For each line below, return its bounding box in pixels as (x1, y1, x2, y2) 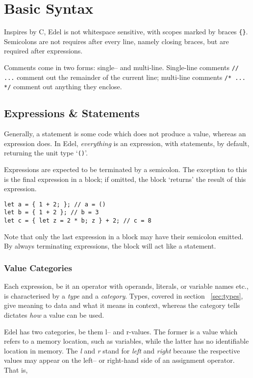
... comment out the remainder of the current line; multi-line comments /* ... (4, 72, 246, 82)
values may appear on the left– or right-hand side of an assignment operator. (4, 355, 235, 365)
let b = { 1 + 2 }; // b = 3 (4, 209, 99, 216)
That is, (4, 364, 28, 375)
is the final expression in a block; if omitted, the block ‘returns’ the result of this (4, 174, 246, 184)
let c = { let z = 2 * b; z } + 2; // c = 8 (4, 217, 152, 225)
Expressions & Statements (4, 105, 140, 121)
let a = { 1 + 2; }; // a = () (4, 201, 106, 208)
